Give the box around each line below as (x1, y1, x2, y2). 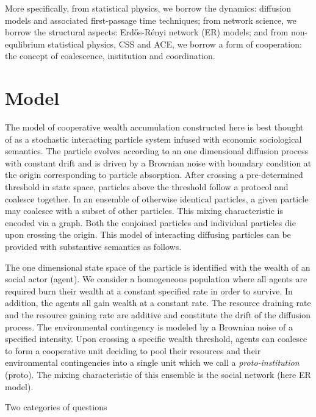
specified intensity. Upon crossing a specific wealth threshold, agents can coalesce (5, 332, 307, 345)
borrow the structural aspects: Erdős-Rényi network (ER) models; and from (5, 26, 289, 38)
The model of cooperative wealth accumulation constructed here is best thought (5, 121, 304, 134)
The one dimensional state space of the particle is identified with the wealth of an (5, 260, 311, 273)
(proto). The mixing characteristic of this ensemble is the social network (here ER (5, 368, 311, 380)
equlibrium (5, 37, 45, 50)
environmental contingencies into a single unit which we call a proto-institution (5, 356, 300, 369)
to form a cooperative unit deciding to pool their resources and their (5, 344, 261, 357)
